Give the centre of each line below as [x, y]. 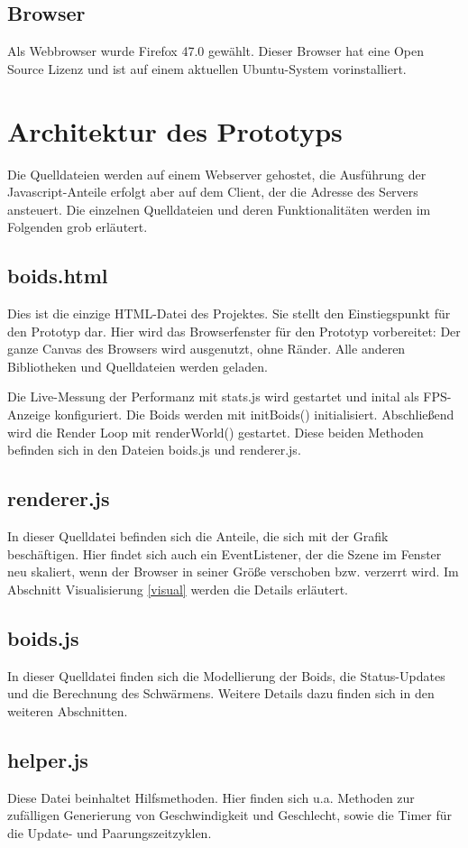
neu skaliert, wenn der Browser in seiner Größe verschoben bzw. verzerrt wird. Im [233, 571]
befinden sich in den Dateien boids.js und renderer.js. [154, 450]
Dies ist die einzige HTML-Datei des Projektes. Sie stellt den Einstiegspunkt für [229, 313]
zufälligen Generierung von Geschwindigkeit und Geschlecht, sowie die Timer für [230, 815]
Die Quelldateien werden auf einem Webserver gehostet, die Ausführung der [217, 174]
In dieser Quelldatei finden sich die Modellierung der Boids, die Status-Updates [226, 675]
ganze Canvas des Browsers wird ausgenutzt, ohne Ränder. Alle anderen [206, 349]
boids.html [58, 276]
